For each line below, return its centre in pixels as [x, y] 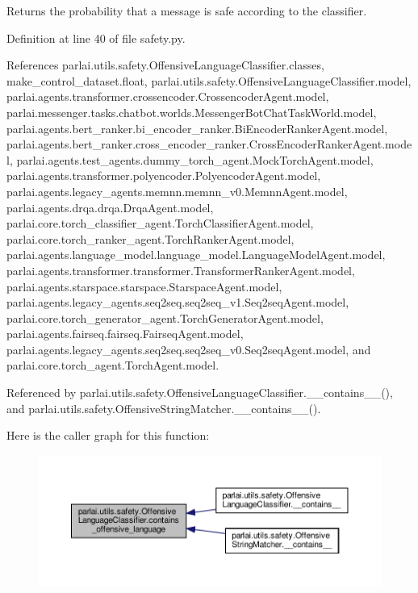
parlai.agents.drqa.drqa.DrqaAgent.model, [110, 207]
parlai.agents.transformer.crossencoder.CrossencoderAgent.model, [168, 96]
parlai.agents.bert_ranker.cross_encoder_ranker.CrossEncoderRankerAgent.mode [209, 144]
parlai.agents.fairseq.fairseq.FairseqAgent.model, [125, 334]
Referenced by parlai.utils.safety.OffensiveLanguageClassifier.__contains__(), [200, 393]
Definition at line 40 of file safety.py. [96, 38]
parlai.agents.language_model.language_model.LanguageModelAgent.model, [196, 255]
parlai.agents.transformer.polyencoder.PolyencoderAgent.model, [164, 175]
